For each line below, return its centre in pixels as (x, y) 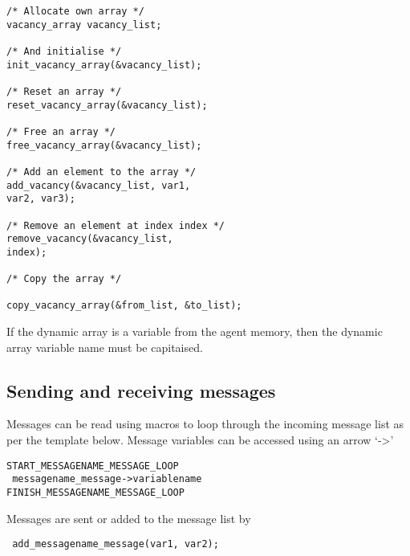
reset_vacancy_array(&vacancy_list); (107, 105)
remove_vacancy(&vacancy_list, (90, 239)
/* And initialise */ (64, 51)
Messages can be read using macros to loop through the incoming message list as (205, 424)
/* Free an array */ (61, 131)
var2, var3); (41, 199)
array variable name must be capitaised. (105, 347)
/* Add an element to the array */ (101, 172)
